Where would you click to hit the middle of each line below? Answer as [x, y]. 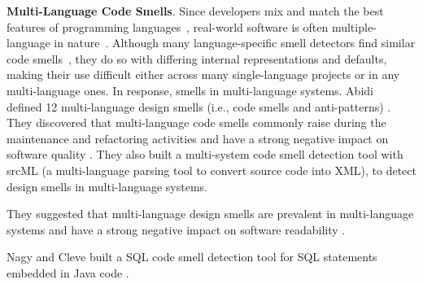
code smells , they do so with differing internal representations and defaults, [197, 58]
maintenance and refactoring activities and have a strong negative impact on [198, 138]
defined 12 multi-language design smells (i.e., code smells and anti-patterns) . [199, 106]
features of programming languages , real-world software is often [168, 26]
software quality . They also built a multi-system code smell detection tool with [205, 154]
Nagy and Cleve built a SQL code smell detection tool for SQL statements [192, 257]
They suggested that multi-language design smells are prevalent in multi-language [210, 214]
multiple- [354, 26]
